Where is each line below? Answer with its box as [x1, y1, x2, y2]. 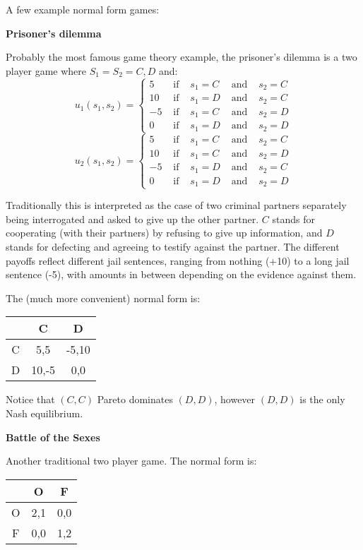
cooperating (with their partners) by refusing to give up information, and [6, 225, 323, 240]
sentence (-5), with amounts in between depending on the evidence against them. [6, 267, 357, 282]
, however [214, 392, 256, 407]
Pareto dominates [97, 392, 173, 407]
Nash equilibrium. [6, 406, 83, 420]
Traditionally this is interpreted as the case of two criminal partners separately [6, 198, 347, 213]
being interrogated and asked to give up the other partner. [6, 211, 259, 226]
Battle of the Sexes [6, 429, 100, 444]
